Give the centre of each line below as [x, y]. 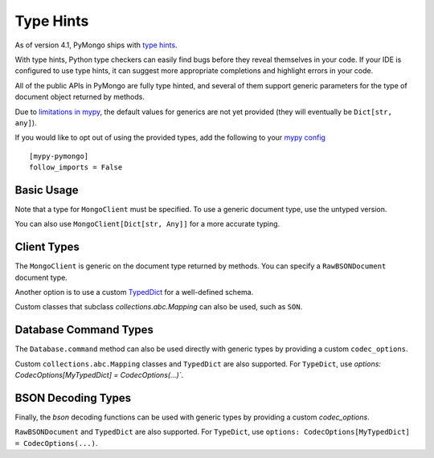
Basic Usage [47, 190]
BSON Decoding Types [73, 398]
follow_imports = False [76, 168]
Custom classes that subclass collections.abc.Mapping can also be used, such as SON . [159, 307]
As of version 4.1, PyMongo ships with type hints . [96, 45]
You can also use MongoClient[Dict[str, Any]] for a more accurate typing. [147, 224]
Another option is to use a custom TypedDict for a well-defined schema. [134, 292]
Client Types [47, 247]
